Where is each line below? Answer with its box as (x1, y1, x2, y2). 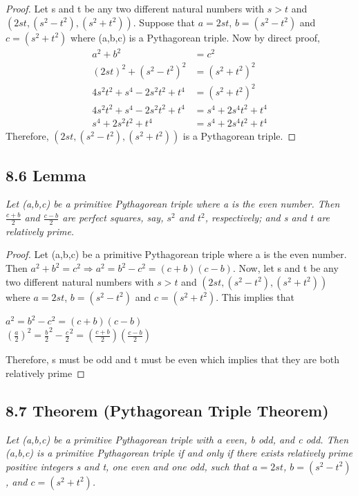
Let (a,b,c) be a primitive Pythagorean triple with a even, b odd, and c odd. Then (6, 432, 349, 446)
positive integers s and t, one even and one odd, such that (6, 459, 249, 473)
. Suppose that (133, 15, 195, 29)
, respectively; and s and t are (205, 210, 330, 225)
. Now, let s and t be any (232, 261, 339, 275)
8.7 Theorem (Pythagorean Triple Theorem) (6, 399, 329, 421)
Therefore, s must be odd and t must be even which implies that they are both (6, 352, 340, 367)
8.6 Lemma (6, 164, 86, 185)
